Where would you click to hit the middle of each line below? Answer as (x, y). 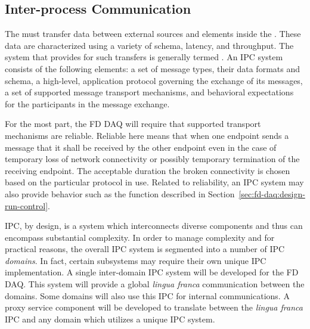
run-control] (27, 205)
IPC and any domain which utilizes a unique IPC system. (110, 319)
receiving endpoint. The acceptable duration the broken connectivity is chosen (148, 170)
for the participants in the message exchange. (87, 103)
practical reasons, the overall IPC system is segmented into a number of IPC (145, 249)
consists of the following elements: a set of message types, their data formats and (152, 68)
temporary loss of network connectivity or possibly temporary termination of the (152, 159)
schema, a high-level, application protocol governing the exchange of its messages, (154, 80)
